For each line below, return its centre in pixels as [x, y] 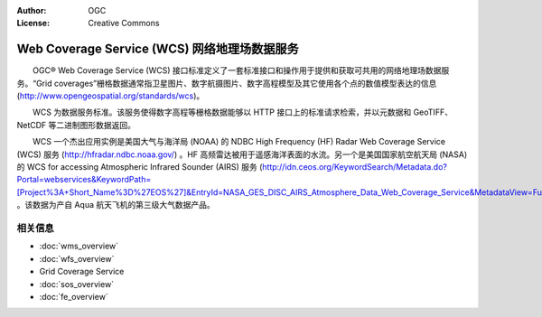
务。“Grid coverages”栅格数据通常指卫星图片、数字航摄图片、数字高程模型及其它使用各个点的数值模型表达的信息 [227, 83]
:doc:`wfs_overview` [77, 258]
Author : [32, 10]
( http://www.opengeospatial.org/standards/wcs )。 [111, 96]
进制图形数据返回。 [99, 125]
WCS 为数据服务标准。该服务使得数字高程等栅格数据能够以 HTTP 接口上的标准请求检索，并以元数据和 [222, 112]
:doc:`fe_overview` [74, 296]
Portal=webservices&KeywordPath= [84, 180]
